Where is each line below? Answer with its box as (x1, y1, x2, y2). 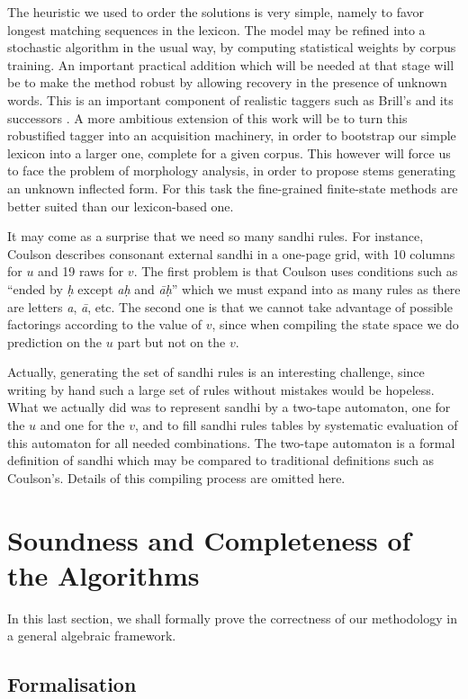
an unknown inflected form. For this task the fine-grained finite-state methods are (7, 178, 458, 197)
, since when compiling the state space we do (211, 315, 459, 334)
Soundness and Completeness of (7, 521, 411, 558)
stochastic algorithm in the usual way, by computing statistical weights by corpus (7, 38, 456, 57)
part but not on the (117, 332, 226, 351)
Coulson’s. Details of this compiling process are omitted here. (7, 468, 346, 487)
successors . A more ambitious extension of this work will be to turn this (7, 108, 408, 127)
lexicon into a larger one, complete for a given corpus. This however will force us (7, 143, 451, 162)
